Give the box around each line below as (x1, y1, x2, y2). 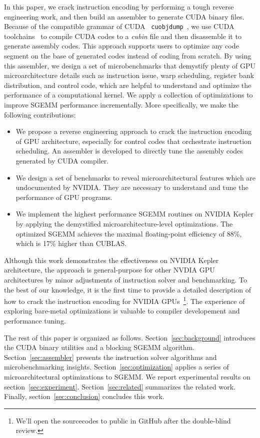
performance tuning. (4, 315, 66, 325)
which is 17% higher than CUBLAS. (15, 238, 127, 248)
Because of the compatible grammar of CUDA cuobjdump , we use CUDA (4, 21, 234, 31)
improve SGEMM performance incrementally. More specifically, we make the (4, 99, 238, 109)
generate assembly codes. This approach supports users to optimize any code (4, 40, 239, 51)
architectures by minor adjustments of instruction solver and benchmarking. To (4, 274, 247, 284)
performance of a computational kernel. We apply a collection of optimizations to (4, 89, 253, 100)
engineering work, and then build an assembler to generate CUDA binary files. (4, 11, 244, 21)
